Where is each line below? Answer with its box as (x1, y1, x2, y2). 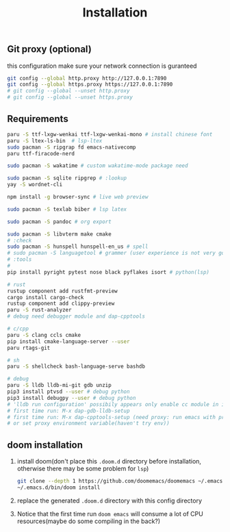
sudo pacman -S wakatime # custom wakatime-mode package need (7, 162, 188, 169)
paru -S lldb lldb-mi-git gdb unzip (7, 382, 112, 389)
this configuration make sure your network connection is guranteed (7, 62, 197, 70)
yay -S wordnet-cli (7, 181, 63, 188)
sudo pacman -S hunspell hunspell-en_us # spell (7, 243, 149, 251)
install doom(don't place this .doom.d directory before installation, (16, 457, 202, 466)
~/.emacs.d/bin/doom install (16, 484, 101, 491)
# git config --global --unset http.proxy (7, 88, 130, 94)
